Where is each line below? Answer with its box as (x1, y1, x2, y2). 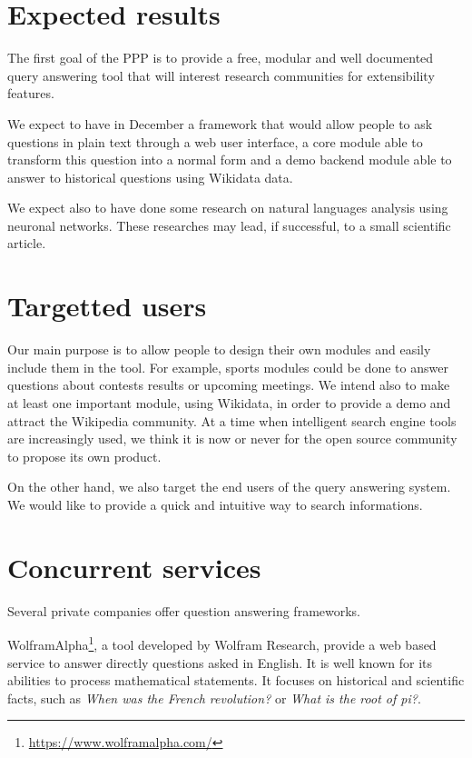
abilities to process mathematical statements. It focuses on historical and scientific (7, 671, 465, 690)
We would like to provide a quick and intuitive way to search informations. (7, 494, 423, 514)
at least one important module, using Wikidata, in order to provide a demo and (7, 393, 451, 412)
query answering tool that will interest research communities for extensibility (7, 65, 435, 85)
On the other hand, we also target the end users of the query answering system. (7, 477, 451, 496)
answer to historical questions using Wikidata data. (7, 167, 293, 186)
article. (7, 234, 46, 253)
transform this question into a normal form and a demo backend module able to (7, 150, 452, 169)
